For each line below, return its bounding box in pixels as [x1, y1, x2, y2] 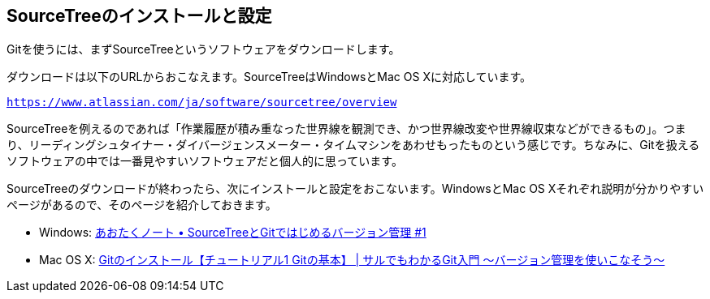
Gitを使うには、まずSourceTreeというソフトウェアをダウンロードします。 [6, 42, 400, 57]
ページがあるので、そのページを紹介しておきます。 [6, 198, 277, 212]
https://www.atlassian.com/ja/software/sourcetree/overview [6, 96, 397, 109]
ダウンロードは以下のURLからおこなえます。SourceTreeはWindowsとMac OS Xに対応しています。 [6, 70, 532, 84]
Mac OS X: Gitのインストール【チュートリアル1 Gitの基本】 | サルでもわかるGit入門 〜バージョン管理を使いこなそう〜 [39, 253, 665, 267]
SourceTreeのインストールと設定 [6, 6, 272, 26]
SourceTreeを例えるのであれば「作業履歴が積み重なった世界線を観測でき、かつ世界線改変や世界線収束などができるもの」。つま [6, 122, 686, 136]
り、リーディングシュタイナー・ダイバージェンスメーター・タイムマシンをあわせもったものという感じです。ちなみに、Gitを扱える [6, 138, 700, 152]
